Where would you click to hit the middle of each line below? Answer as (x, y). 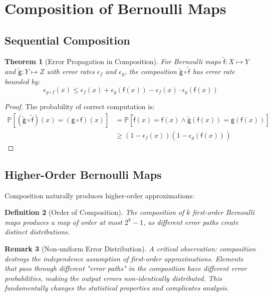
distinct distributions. (37, 232)
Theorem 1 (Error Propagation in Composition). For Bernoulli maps (113, 61)
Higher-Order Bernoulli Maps (83, 174)
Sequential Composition (67, 40)
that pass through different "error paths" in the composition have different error (126, 268)
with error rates (71, 71)
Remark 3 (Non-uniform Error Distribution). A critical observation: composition (130, 248)
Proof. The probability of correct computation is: (80, 106)
